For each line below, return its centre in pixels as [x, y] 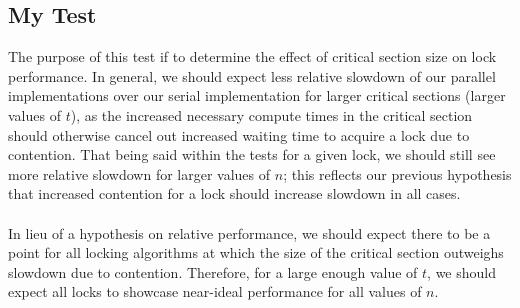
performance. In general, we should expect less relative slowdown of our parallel [252, 75]
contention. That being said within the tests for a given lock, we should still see [252, 154]
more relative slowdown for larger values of [139, 173]
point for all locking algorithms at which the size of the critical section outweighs [256, 252]
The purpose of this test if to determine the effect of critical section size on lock [252, 56]
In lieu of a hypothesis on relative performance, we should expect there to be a [249, 232]
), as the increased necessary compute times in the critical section [271, 114]
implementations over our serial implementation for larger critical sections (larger [257, 95]
